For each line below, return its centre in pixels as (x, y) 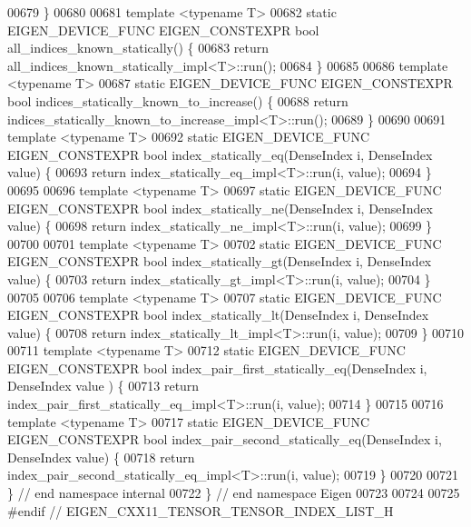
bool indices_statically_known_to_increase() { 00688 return (178, 100)
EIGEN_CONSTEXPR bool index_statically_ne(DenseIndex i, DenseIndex (220, 208)
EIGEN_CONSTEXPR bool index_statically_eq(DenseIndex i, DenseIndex (220, 154)
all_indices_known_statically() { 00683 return (138, 48)
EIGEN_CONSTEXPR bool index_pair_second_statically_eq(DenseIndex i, (225, 439)
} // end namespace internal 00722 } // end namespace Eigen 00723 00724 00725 (234, 493)
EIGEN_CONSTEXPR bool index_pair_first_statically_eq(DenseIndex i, (217, 368)
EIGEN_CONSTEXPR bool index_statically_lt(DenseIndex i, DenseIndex (218, 315)
